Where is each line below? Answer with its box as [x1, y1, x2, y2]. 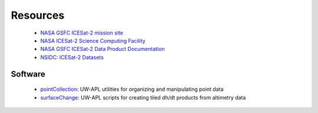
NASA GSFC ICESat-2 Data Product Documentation [40, 46, 165, 53]
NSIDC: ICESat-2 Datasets [40, 53, 104, 61]
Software [11, 69, 45, 79]
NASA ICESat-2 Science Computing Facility [40, 37, 145, 44]
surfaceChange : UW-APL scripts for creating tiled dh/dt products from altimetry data [40, 94, 246, 101]
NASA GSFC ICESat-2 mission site [40, 29, 124, 36]
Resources [11, 9, 65, 22]
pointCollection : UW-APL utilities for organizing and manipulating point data [40, 85, 224, 93]
